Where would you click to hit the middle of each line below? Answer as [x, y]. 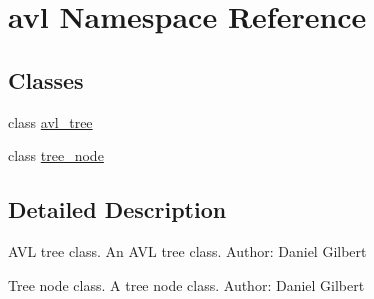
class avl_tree [50, 121]
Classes [46, 79]
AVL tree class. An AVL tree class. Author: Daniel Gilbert [187, 250]
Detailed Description [117, 209]
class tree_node [56, 155]
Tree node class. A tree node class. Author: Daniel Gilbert [186, 284]
